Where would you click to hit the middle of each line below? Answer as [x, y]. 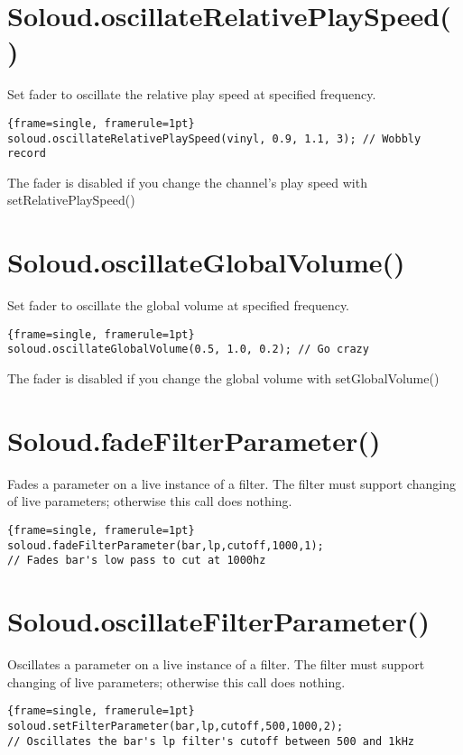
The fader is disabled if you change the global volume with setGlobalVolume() [223, 378]
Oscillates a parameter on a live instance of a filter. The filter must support [216, 664]
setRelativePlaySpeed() [71, 200]
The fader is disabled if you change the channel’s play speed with [187, 182]
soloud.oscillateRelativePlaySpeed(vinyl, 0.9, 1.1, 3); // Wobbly [214, 138]
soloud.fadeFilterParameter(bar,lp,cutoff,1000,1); [166, 545]
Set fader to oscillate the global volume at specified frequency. [179, 305]
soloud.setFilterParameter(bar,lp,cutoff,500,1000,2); [176, 726]
